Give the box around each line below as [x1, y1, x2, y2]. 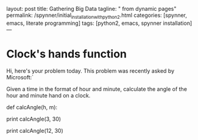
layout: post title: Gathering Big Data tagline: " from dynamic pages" [6, 5, 177, 12]
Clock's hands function [6, 47, 127, 61]
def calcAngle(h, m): [6, 103, 58, 111]
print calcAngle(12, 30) [6, 127, 64, 134]
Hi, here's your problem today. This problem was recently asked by [6, 67, 175, 75]
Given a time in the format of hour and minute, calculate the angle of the [6, 85, 188, 93]
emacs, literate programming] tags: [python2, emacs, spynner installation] [6, 19, 193, 27]
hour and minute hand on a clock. [6, 92, 91, 99]
